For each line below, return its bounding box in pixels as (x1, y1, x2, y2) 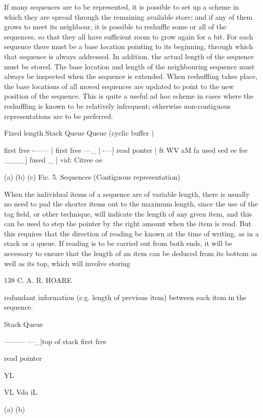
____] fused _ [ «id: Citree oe (4, 154, 103, 165)
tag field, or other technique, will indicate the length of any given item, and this (4, 208, 252, 219)
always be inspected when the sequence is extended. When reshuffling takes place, (4, 71, 257, 81)
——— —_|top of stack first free (4, 336, 107, 346)
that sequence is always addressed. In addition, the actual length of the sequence (4, 51, 254, 61)
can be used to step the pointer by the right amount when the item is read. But (4, 218, 251, 229)
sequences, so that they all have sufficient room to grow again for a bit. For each (4, 31, 253, 41)
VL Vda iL (4, 387, 37, 397)
